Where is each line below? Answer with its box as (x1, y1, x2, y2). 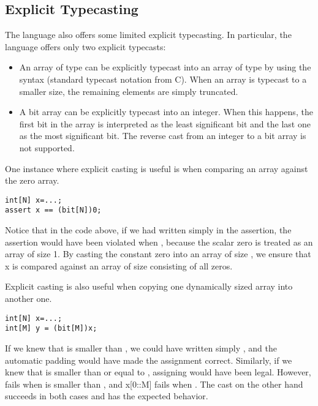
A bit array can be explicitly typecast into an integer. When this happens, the (19, 105, 313, 118)
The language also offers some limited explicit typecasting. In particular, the (5, 28, 292, 41)
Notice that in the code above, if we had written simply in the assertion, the (5, 224, 292, 236)
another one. (5, 292, 52, 305)
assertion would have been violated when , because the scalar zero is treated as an (5, 235, 313, 248)
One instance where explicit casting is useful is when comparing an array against (5, 162, 308, 175)
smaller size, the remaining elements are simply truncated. (19, 85, 238, 97)
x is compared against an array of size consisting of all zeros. (5, 259, 233, 272)
